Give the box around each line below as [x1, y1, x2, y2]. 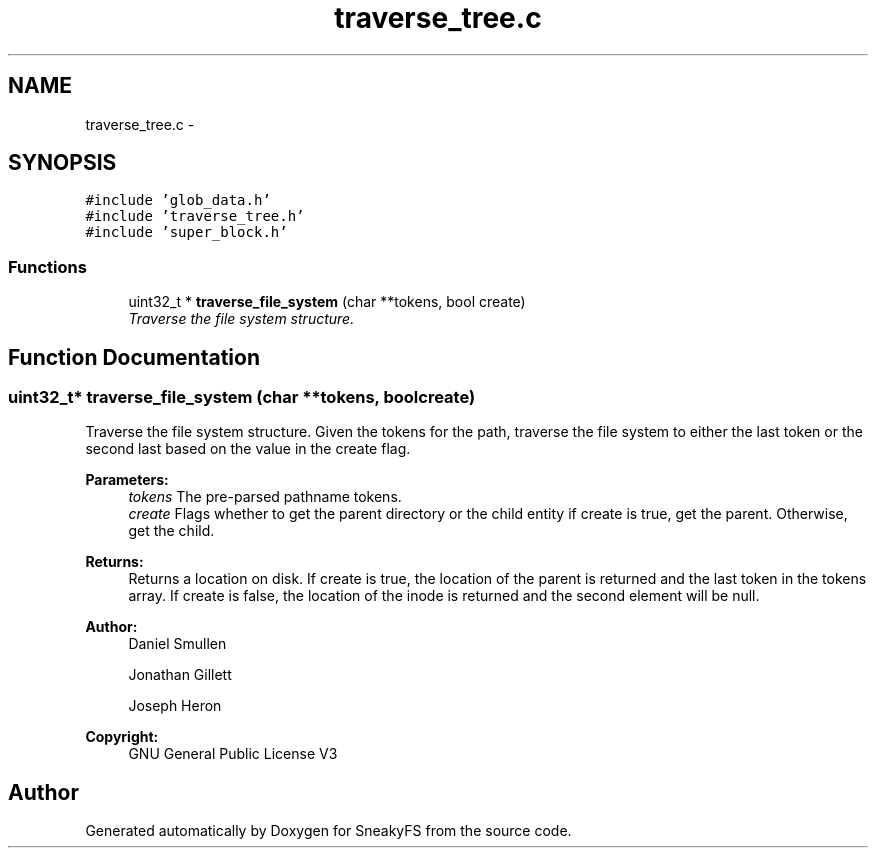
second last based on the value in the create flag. [85, 440, 411, 458]
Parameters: [85, 471, 169, 489]
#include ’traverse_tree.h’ [85, 208, 305, 225]
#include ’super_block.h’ [85, 224, 288, 241]
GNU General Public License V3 [128, 745, 338, 763]
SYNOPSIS [8, 150, 117, 176]
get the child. [128, 522, 215, 540]
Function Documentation [8, 344, 260, 370]
